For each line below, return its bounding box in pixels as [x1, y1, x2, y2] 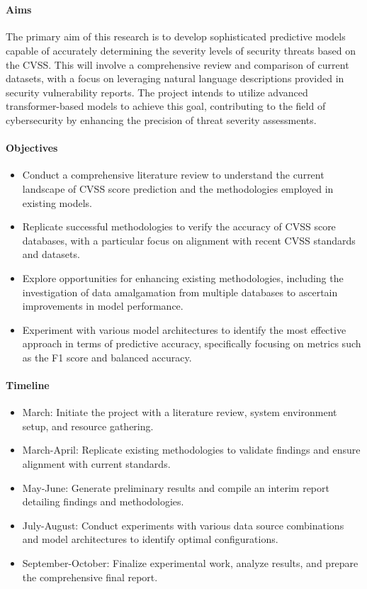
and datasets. [22, 247, 80, 262]
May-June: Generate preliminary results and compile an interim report [22, 480, 329, 495]
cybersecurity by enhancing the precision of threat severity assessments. [6, 112, 317, 127]
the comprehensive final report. [22, 569, 158, 584]
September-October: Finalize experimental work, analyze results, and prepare [22, 556, 358, 571]
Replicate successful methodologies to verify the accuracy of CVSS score [22, 219, 336, 234]
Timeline [6, 378, 50, 393]
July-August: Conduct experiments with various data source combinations [22, 517, 344, 532]
